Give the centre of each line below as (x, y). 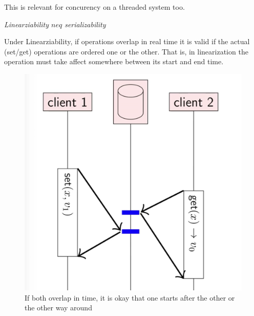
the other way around (58, 308)
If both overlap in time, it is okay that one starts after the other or (130, 297)
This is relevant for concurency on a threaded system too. (94, 7)
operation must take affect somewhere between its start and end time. (114, 61)
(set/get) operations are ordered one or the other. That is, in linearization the (126, 51)
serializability (85, 24)
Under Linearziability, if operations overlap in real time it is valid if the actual (127, 41)
